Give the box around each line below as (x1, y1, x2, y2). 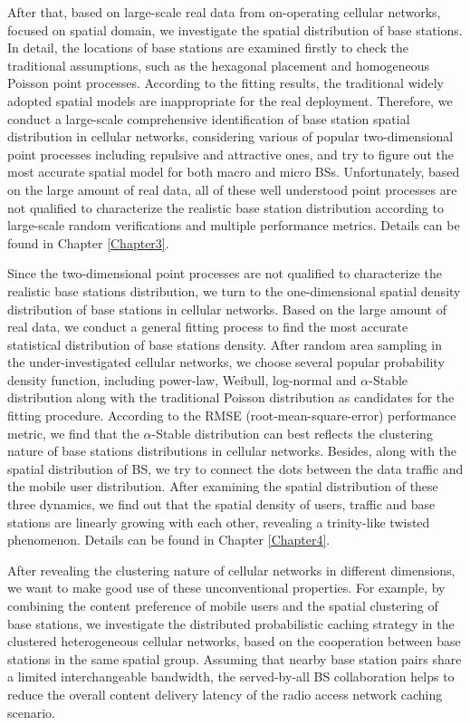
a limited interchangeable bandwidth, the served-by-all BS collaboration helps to (7, 667, 455, 686)
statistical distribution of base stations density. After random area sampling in (7, 334, 442, 353)
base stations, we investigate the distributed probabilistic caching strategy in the (7, 614, 455, 633)
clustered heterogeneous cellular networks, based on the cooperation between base (7, 632, 461, 651)
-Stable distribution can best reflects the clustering (151, 423, 433, 442)
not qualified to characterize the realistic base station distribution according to (7, 198, 444, 217)
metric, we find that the (7, 423, 139, 442)
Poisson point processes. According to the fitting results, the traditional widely (7, 73, 444, 92)
